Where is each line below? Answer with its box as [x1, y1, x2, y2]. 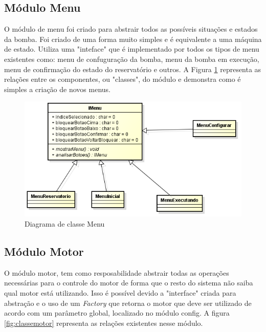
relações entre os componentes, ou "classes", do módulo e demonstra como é [4, 74, 241, 84]
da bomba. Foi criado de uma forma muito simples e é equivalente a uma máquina [4, 33, 262, 44]
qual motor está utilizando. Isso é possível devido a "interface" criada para [4, 287, 236, 298]
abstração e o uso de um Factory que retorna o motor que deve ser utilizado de [4, 297, 252, 308]
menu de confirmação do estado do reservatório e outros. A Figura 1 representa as [4, 63, 261, 74]
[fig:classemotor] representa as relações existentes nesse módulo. [4, 317, 203, 328]
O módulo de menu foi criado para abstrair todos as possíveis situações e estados [4, 24, 258, 34]
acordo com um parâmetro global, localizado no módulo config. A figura [4, 307, 230, 318]
